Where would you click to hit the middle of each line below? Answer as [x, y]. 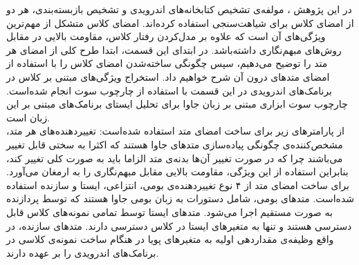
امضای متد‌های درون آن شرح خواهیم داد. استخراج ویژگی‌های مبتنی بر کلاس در [168, 76]
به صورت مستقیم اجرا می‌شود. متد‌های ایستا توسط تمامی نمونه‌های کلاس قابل [169, 212]
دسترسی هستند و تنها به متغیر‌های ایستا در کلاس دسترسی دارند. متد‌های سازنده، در [179, 225]
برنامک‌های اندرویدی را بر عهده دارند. [83, 252]
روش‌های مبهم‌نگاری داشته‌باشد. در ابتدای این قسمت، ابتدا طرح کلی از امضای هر [174, 49]
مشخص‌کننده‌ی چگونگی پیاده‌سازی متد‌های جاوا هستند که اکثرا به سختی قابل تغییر [175, 144]
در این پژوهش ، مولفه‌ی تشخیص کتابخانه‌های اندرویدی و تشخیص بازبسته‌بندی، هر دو [179, 9]
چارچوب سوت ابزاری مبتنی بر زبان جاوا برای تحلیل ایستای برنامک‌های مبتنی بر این [177, 104]
